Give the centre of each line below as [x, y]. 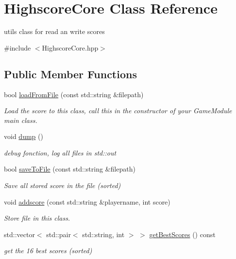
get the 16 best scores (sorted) [48, 250]
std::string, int [103, 234]
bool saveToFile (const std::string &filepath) [70, 169]
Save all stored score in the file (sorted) [62, 185]
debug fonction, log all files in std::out [60, 152]
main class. [21, 120]
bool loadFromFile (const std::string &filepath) [74, 94]
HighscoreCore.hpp [70, 47]
